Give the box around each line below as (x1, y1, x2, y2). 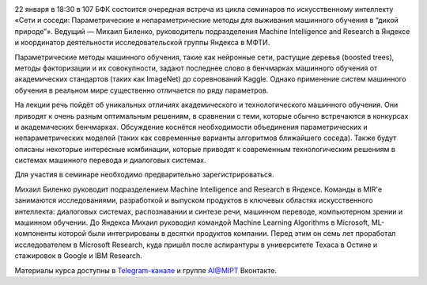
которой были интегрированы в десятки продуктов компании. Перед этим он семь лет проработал (58, 229, 396, 238)
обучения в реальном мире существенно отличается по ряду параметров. (14, 85, 269, 95)
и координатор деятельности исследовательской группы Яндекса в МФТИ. (14, 38, 270, 47)
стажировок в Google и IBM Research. (14, 251, 142, 260)
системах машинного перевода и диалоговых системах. (14, 155, 206, 165)
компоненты (14, 229, 57, 238)
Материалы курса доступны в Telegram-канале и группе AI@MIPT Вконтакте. (14, 265, 277, 275)
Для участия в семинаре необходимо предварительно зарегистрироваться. (14, 170, 274, 180)
